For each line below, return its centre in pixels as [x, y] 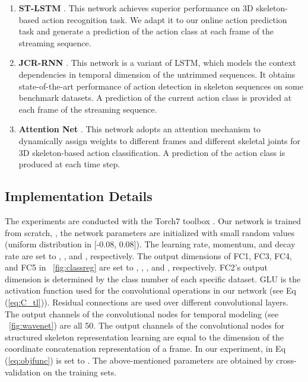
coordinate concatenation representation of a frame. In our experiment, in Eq [145, 348]
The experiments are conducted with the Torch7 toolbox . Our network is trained [153, 220]
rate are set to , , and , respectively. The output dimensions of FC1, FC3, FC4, [148, 255]
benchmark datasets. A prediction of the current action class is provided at [155, 98]
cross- [286, 360]
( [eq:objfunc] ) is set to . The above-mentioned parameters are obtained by [139, 360]
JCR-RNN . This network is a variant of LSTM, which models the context [157, 63]
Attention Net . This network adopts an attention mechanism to [140, 129]
